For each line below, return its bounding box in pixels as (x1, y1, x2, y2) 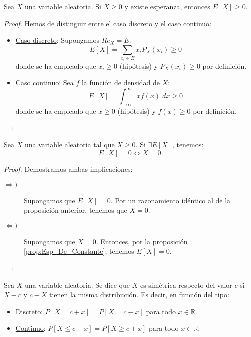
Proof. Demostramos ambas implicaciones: (4, 164, 133, 174)
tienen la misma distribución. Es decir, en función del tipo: (49, 289, 229, 300)
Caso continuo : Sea (15, 77, 74, 88)
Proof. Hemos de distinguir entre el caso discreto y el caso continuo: (4, 18, 211, 28)
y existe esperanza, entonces (124, 1, 210, 11)
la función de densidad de (81, 77, 160, 88)
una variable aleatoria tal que (24, 139, 115, 150)
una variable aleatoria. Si (24, 1, 101, 11)
